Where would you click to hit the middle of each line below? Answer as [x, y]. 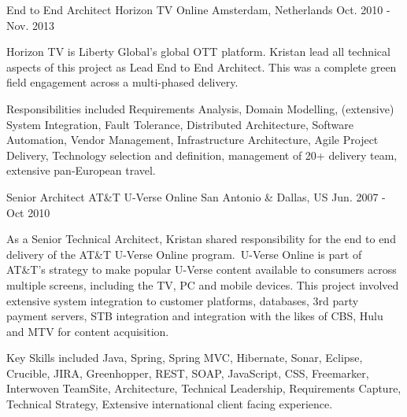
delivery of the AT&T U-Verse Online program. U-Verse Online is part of [184, 254]
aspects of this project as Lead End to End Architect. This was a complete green [202, 66]
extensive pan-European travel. [81, 170]
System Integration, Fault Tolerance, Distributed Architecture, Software [180, 124]
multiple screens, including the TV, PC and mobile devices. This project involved [203, 284]
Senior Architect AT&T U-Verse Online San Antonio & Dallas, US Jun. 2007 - [196, 196]
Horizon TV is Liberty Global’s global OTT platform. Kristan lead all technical [198, 52]
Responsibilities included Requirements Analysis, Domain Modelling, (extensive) [200, 108]
